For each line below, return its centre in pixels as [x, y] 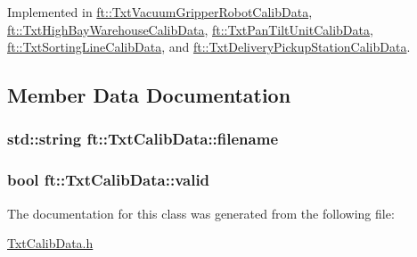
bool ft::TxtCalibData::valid [109, 180]
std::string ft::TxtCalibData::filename [143, 139]
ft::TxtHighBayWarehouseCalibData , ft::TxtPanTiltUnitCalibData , [190, 29]
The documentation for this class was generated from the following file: [201, 213]
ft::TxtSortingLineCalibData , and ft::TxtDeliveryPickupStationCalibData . [209, 47]
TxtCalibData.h [50, 243]
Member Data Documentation [149, 95]
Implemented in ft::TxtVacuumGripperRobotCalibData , [160, 12]
